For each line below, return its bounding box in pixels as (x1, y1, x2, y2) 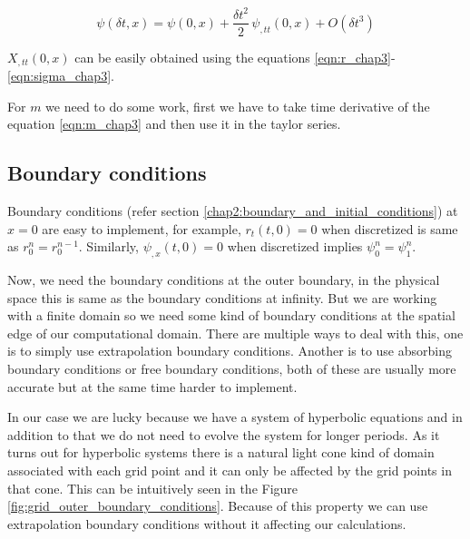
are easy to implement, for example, (42, 219, 241, 238)
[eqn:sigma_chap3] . (7, 66, 114, 85)
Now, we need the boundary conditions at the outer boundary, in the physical (7, 269, 440, 289)
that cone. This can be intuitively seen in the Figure (7, 478, 299, 497)
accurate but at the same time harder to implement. (7, 377, 298, 396)
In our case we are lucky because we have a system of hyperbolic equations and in (7, 407, 463, 426)
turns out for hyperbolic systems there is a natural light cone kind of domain (7, 443, 435, 462)
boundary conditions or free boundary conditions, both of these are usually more (7, 358, 456, 377)
